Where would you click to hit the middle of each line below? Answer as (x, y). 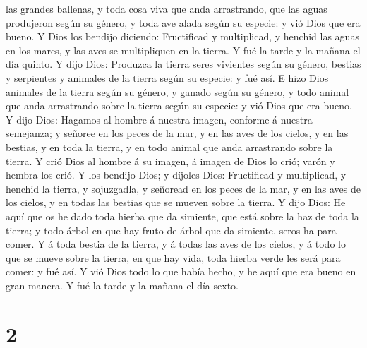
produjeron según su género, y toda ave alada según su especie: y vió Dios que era (183, 22)
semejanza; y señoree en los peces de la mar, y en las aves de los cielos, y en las (177, 133)
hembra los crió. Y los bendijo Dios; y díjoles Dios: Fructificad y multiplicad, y (176, 175)
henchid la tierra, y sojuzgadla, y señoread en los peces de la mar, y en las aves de (183, 188)
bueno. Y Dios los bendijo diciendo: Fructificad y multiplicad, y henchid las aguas (182, 36)
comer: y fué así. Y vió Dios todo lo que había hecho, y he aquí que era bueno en (181, 271)
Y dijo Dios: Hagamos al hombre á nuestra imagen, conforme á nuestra (159, 119)
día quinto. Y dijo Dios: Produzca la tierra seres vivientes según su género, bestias (183, 64)
